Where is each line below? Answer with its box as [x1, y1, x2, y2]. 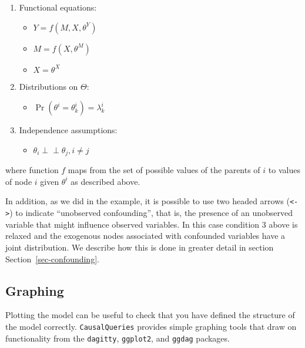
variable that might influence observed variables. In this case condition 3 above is [5, 218, 298, 230]
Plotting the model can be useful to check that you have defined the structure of [5, 309, 295, 321]
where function [5, 164, 59, 176]
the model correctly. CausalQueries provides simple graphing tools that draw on [5, 320, 297, 332]
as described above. [71, 175, 140, 187]
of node [5, 175, 32, 187]
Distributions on [19, 80, 78, 92]
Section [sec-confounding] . [5, 252, 99, 265]
